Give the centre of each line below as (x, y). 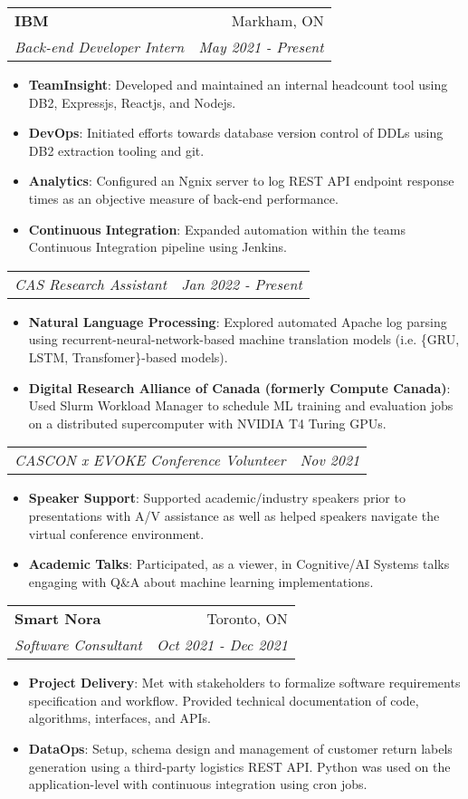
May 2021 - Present (261, 47)
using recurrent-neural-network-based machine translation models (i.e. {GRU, (244, 339)
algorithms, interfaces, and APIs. (119, 718)
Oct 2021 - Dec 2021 (222, 645)
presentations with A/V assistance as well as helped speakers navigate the (234, 515)
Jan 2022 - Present (242, 284)
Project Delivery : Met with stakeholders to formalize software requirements (244, 683)
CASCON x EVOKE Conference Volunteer (150, 460)
